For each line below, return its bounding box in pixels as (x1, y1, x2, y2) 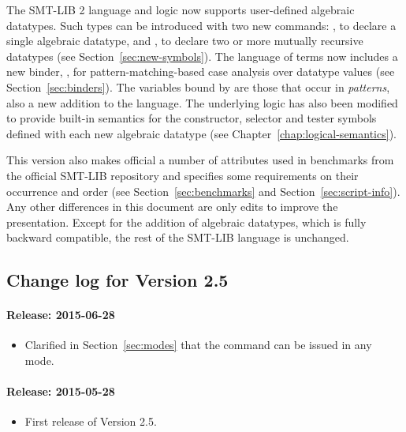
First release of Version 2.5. (24, 413, 157, 430)
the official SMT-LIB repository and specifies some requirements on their (6, 167, 359, 183)
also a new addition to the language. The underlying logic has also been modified (6, 94, 398, 111)
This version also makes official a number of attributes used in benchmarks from (6, 152, 394, 168)
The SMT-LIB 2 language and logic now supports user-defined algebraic (6, 2, 355, 17)
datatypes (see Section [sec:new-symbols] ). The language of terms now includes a (6, 47, 398, 64)
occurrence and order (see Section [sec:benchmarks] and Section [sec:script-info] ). (6, 182, 400, 199)
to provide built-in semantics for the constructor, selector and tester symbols (6, 110, 377, 126)
